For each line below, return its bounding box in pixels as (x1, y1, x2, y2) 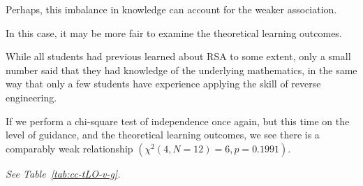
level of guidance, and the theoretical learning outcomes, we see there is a (6, 127, 320, 142)
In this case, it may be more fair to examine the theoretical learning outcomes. (6, 25, 342, 40)
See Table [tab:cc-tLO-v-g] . (6, 166, 121, 180)
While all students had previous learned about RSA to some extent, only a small (6, 49, 351, 64)
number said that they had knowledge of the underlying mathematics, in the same (6, 62, 357, 77)
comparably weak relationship (6, 141, 133, 155)
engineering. (6, 90, 57, 104)
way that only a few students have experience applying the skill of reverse (6, 76, 321, 91)
